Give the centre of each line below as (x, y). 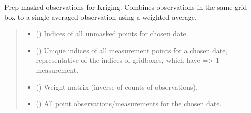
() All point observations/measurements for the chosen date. (129, 104)
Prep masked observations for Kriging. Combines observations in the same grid (126, 7)
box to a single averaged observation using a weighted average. (100, 16)
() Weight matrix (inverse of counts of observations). (117, 87)
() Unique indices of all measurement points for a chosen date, (132, 50)
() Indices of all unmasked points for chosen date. (112, 33)
